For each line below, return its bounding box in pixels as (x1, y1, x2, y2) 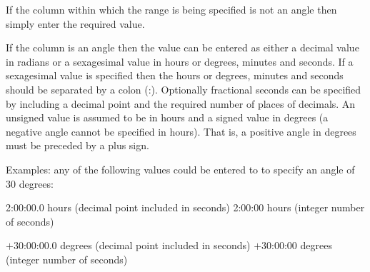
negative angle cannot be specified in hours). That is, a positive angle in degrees (6, 124, 356, 138)
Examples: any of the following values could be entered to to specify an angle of (6, 161, 355, 176)
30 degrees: (6, 176, 54, 191)
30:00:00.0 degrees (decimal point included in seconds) (13, 238, 251, 253)
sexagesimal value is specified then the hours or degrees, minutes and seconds (6, 68, 344, 83)
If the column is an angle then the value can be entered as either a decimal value (6, 40, 359, 55)
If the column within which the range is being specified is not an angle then (6, 2, 337, 16)
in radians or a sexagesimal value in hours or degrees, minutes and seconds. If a (6, 54, 354, 69)
